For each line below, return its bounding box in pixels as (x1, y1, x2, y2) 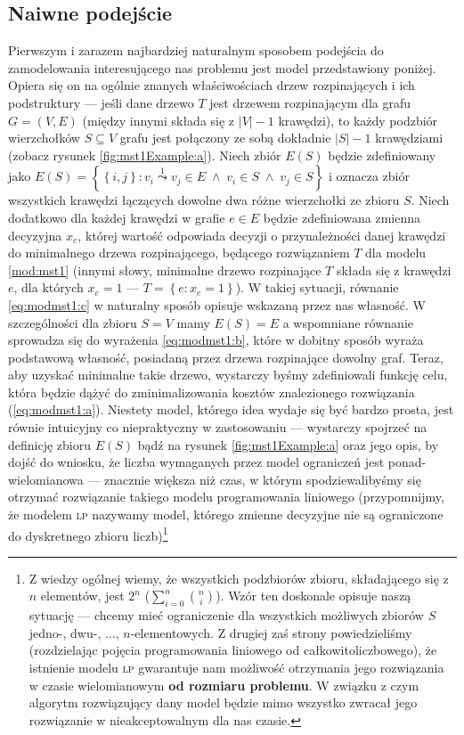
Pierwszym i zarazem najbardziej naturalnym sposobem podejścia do (8, 41, 384, 60)
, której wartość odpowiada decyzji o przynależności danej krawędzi (77, 225, 446, 244)
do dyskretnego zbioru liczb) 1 (8, 523, 168, 544)
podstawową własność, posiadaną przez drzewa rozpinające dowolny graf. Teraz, (8, 347, 444, 366)
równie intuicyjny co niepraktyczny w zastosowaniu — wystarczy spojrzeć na (8, 418, 427, 437)
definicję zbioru (8, 435, 92, 453)
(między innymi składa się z (82, 110, 235, 129)
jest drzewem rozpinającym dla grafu (209, 93, 411, 111)
